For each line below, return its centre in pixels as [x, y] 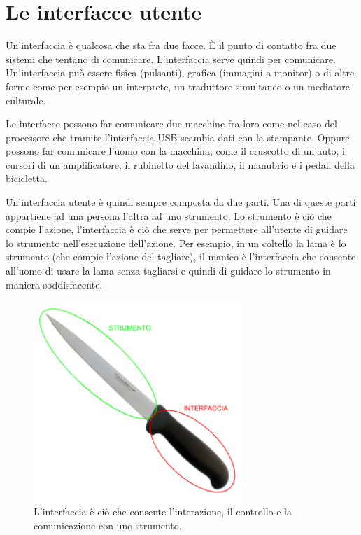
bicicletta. [27, 178]
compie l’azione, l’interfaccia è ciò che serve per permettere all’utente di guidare [177, 229]
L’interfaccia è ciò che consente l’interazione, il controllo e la [163, 512]
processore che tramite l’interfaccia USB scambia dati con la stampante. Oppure [178, 137]
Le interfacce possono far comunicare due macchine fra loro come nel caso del [171, 124]
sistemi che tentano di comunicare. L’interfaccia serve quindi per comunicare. [171, 58]
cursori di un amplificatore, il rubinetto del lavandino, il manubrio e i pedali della [180, 164]
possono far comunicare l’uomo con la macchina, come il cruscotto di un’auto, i [175, 151]
